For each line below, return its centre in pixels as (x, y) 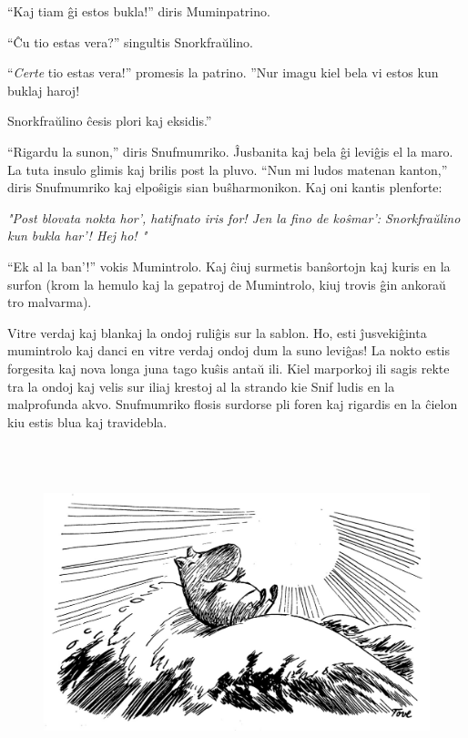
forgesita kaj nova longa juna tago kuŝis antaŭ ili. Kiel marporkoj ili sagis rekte (229, 368)
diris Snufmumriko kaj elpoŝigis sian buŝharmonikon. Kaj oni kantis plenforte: (225, 187)
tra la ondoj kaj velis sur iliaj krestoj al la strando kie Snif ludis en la (201, 386)
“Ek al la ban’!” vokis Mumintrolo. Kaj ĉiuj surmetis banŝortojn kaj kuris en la (229, 266)
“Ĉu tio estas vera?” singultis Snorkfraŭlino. (130, 41)
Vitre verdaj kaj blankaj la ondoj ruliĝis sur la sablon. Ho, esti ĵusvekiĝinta (217, 332)
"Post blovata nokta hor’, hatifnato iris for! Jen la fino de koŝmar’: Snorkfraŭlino (234, 217)
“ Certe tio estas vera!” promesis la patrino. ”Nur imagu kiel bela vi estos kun (223, 72)
